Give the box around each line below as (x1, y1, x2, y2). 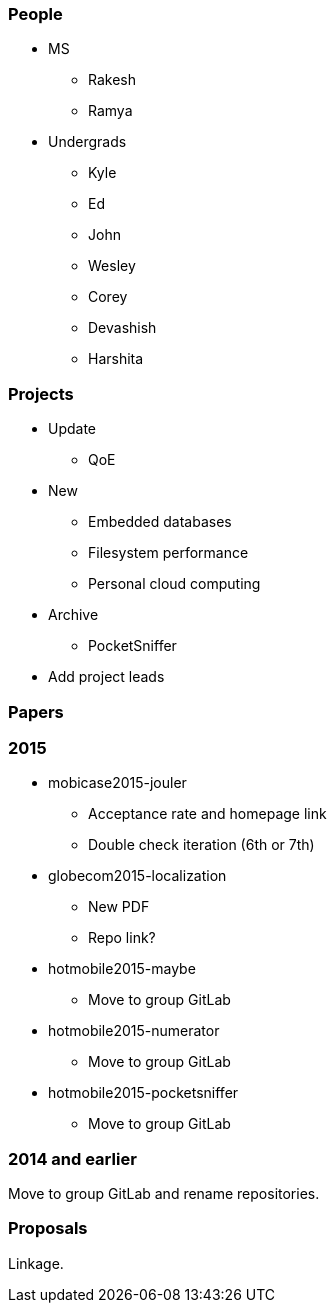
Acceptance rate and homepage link (88, 805, 327, 823)
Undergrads (48, 133, 127, 151)
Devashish (88, 319, 157, 337)
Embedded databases (88, 513, 232, 531)
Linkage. (8, 1254, 64, 1272)
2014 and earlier (8, 1148, 137, 1169)
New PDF (88, 898, 150, 916)
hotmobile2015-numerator (48, 1022, 220, 1040)
